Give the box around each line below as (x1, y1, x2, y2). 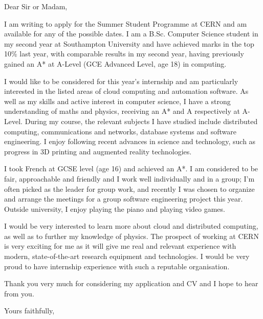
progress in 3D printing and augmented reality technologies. (4, 146, 192, 156)
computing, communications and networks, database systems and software (4, 126, 237, 136)
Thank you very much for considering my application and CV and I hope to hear (4, 278, 258, 289)
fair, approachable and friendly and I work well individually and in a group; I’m (4, 173, 255, 184)
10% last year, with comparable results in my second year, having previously (4, 48, 244, 59)
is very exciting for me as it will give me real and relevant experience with (4, 241, 236, 251)
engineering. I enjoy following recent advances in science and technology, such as (4, 136, 256, 147)
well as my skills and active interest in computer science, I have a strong (4, 95, 231, 106)
